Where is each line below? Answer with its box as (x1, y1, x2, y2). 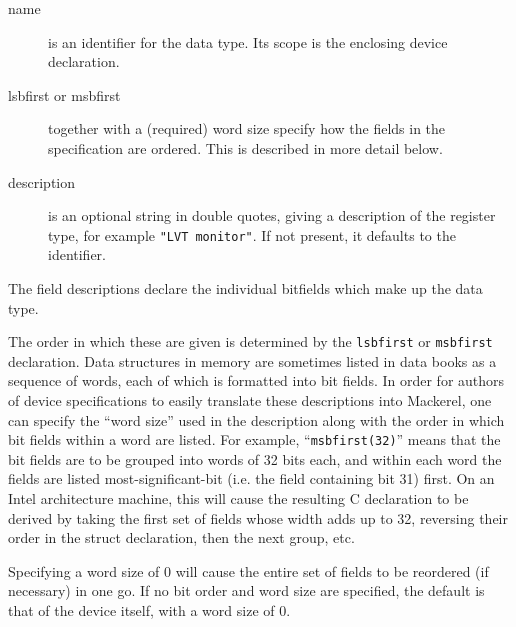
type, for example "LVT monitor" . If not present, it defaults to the (48, 224, 456, 245)
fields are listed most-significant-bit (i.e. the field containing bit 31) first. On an (8, 468, 495, 489)
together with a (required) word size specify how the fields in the (48, 118, 446, 139)
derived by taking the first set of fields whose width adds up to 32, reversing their (8, 507, 508, 528)
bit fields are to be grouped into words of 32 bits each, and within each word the (8, 448, 502, 469)
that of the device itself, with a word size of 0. (8, 600, 291, 621)
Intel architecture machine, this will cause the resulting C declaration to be (8, 488, 469, 509)
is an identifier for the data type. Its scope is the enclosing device (48, 31, 448, 52)
